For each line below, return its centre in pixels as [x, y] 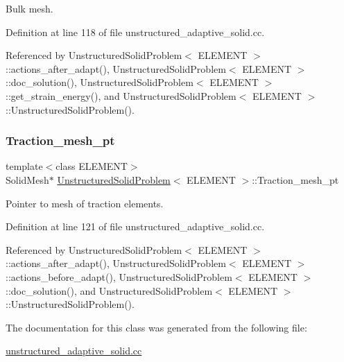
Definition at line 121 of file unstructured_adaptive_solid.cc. [135, 226]
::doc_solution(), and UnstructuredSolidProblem [109, 290]
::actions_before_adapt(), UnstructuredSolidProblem [119, 276]
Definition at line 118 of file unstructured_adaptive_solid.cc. [135, 32]
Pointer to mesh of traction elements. [85, 203]
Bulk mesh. [29, 8]
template [24, 166]
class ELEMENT [92, 166]
